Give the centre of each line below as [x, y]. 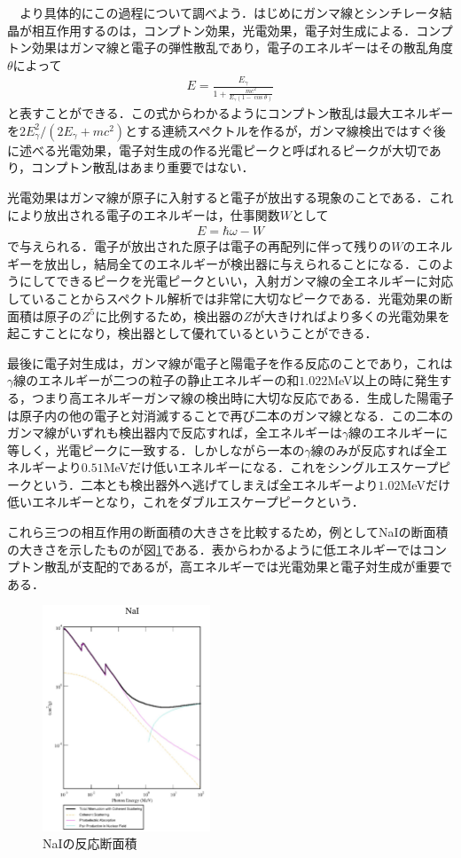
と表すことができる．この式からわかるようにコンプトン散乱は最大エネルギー [230, 113]
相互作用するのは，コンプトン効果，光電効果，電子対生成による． [224, 30]
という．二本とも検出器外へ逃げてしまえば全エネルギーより [205, 484]
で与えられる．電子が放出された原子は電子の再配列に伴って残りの [199, 246]
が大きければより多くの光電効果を [351, 315]
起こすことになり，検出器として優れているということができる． [192, 333]
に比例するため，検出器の [169, 315]
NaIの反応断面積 [90, 843]
